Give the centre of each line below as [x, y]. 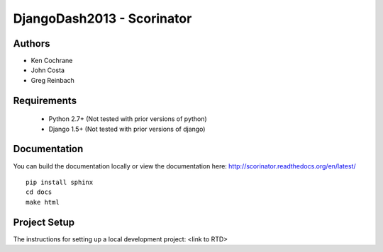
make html [43, 202]
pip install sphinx [60, 182]
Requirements [45, 100]
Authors [32, 44]
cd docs [39, 192]
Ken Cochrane [52, 61]
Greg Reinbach [52, 80]
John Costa [48, 70]
